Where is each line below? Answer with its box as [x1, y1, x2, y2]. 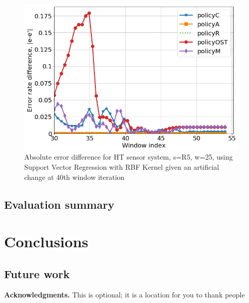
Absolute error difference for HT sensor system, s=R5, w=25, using [24, 151, 233, 162]
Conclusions [4, 231, 88, 252]
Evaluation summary [4, 196, 115, 212]
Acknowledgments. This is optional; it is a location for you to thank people [4, 289, 245, 300]
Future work [4, 266, 70, 281]
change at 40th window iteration [24, 171, 125, 182]
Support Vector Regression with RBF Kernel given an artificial [24, 161, 219, 172]
